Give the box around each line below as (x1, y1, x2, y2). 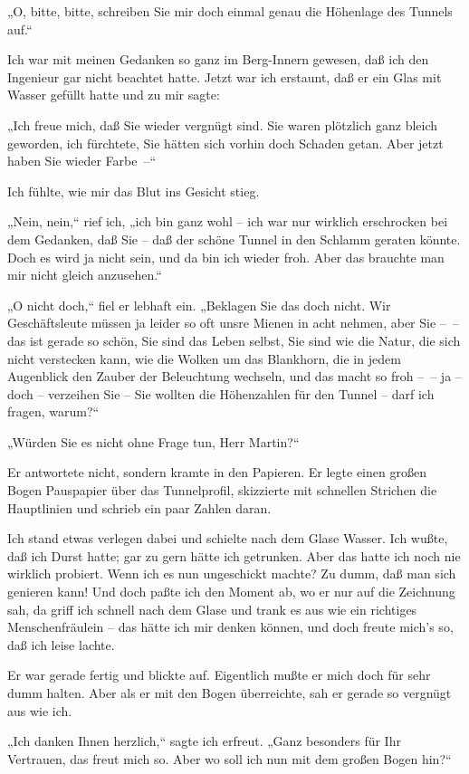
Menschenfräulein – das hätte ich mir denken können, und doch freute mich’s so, (7, 617, 454, 636)
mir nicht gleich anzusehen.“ (7, 265, 162, 284)
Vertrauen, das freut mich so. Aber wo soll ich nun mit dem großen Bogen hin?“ (7, 749, 452, 768)
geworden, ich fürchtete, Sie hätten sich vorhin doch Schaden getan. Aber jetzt (7, 133, 444, 152)
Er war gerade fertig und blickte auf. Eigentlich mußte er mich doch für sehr (7, 665, 431, 684)
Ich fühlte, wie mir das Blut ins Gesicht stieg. (7, 181, 260, 200)
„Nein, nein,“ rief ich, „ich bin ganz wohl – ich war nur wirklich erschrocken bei (7, 212, 448, 231)
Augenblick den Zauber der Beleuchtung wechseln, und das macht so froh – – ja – (7, 367, 462, 386)
